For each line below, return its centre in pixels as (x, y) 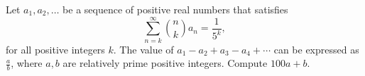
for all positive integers (55, 49)
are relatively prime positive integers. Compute (165, 63)
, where (27, 63)
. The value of (143, 49)
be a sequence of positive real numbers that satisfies (175, 9)
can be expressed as (316, 49)
